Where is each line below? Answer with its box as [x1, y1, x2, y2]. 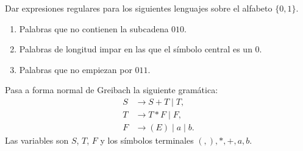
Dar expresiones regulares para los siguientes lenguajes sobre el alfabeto [5, 2, 273, 14]
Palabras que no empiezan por [19, 63, 132, 75]
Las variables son [5, 134, 69, 147]
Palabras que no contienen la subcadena [19, 22, 169, 35]
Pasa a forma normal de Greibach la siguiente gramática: [5, 83, 218, 96]
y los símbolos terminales [100, 134, 194, 147]
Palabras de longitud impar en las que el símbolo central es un [19, 43, 252, 55]
